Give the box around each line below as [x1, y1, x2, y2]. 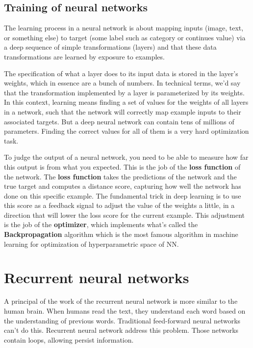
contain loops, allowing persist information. [4, 334, 134, 345]
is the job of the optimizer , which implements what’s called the [4, 219, 198, 230]
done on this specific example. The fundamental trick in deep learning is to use [4, 190, 241, 201]
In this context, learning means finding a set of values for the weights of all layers [4, 97, 249, 107]
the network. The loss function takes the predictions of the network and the [4, 171, 237, 181]
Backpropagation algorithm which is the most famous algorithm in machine [4, 229, 238, 239]
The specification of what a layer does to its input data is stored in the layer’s [4, 68, 238, 78]
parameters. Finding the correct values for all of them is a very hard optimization [4, 126, 249, 136]
